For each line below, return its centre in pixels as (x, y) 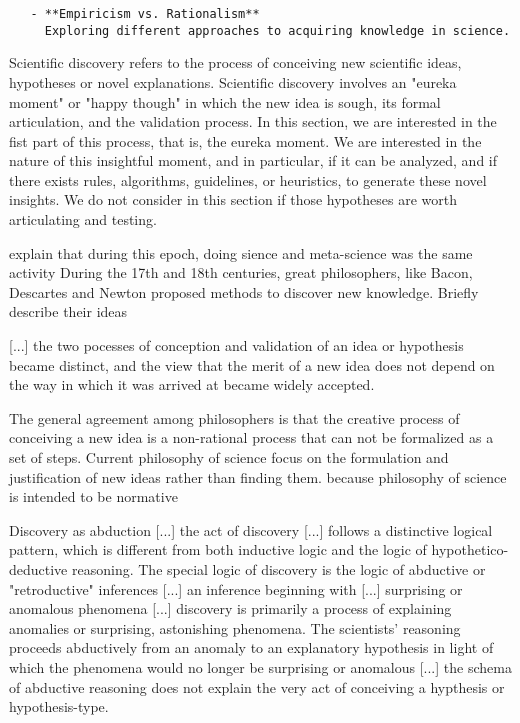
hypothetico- (470, 549)
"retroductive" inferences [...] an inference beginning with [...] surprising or (236, 588)
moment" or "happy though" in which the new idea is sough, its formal (225, 101)
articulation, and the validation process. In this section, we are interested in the (253, 121)
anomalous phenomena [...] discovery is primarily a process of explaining (230, 608)
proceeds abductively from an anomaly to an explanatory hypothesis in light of (251, 647)
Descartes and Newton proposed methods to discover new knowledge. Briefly (244, 291)
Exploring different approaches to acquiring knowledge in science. (277, 30)
